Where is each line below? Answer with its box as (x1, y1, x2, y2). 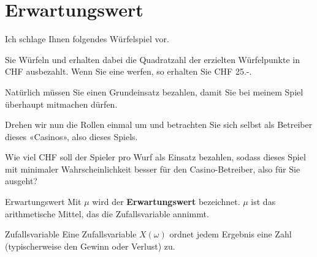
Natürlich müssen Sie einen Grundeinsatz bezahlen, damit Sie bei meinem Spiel (5, 85, 304, 98)
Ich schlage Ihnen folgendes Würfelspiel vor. (5, 32, 169, 45)
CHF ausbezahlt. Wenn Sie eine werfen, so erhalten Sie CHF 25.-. (5, 65, 252, 78)
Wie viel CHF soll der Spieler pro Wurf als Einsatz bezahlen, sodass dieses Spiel (5, 151, 306, 163)
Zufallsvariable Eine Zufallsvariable (5, 228, 137, 240)
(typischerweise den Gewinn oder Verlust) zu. (5, 239, 175, 252)
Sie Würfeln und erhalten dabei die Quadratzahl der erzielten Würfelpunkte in (5, 53, 300, 65)
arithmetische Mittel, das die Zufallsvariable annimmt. (5, 207, 209, 220)
